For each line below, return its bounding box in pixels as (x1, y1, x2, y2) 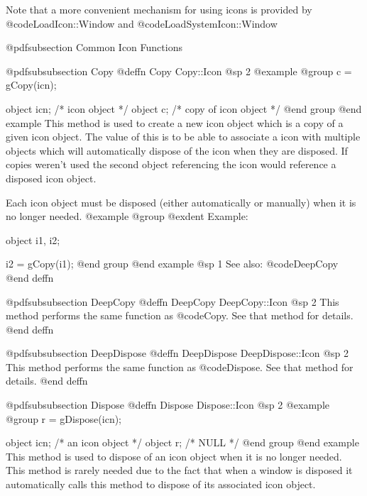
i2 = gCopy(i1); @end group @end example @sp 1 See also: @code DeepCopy (6, 256, 339, 271)
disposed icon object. (6, 170, 97, 185)
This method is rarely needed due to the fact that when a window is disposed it (6, 463, 353, 478)
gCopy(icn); (6, 77, 57, 92)
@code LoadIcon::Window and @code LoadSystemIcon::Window (6, 16, 278, 31)
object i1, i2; (6, 232, 60, 247)
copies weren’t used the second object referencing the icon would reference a (6, 157, 336, 172)
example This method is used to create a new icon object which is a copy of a (6, 115, 344, 130)
